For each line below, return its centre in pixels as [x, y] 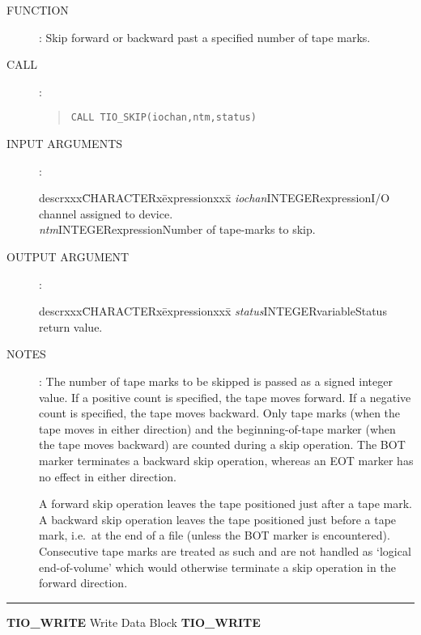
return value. [71, 326]
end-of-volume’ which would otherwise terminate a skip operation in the [217, 567]
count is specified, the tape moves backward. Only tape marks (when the [220, 413]
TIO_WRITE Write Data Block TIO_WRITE [134, 622]
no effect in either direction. [108, 476]
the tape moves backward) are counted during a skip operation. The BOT [222, 444]
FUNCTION [38, 10]
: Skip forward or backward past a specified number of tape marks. [205, 37]
